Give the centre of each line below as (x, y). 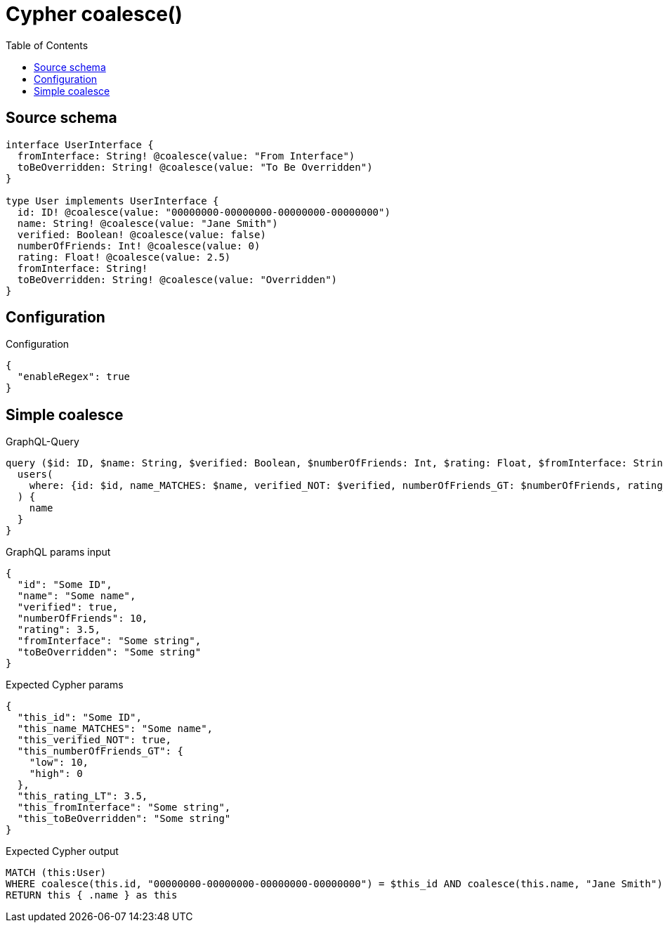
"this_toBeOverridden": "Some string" (124, 819)
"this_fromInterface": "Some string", (124, 808)
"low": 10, (59, 763)
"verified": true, (68, 607)
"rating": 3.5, (59, 630)
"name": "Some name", (77, 596)
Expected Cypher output (62, 851)
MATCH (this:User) (56, 873)
